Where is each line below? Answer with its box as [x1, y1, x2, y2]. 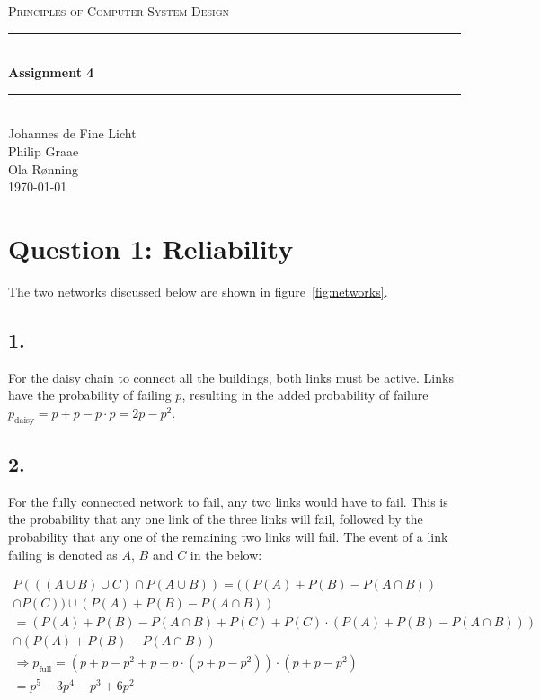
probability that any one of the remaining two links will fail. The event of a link [8, 527, 448, 546]
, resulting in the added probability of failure [181, 385, 429, 404]
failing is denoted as [8, 545, 118, 563]
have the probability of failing [8, 385, 172, 404]
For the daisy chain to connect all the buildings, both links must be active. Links [8, 368, 454, 386]
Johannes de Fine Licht [8, 124, 137, 143]
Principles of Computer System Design [8, 2, 230, 20]
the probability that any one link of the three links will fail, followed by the [8, 509, 423, 528]
